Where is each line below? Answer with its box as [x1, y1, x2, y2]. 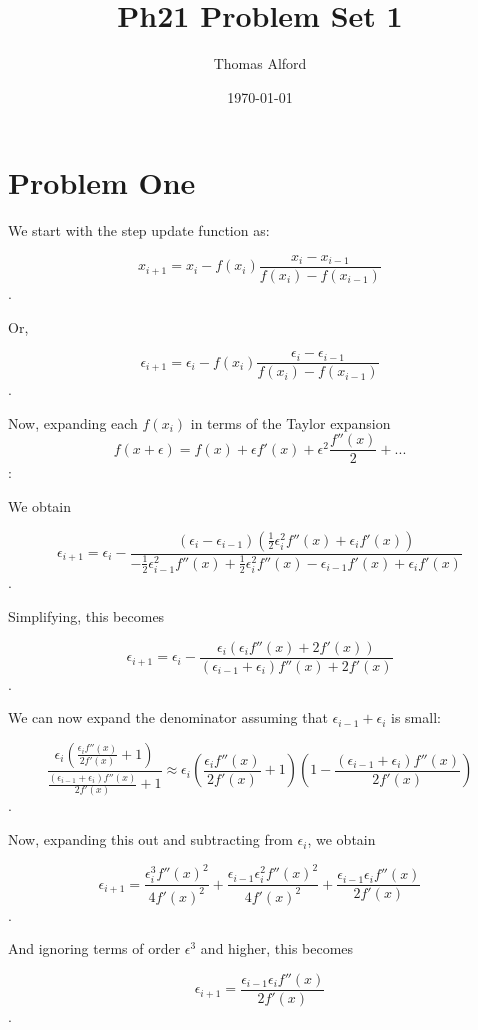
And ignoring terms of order [8, 938, 181, 959]
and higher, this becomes [200, 938, 354, 959]
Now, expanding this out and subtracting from [8, 829, 293, 850]
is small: [391, 707, 441, 728]
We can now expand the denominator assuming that [8, 707, 328, 728]
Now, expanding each [8, 412, 138, 433]
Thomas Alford [213, 53, 307, 74]
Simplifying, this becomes [8, 606, 165, 626]
